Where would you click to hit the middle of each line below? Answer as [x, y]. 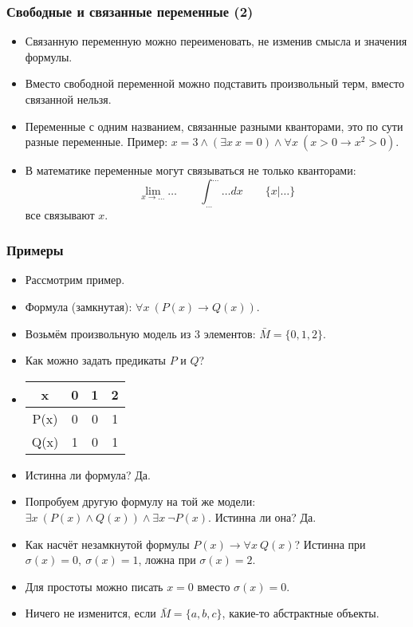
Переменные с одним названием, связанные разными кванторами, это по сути [214, 126]
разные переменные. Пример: [96, 142]
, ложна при [167, 560]
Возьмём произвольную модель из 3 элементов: [140, 333]
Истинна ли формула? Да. [88, 474]
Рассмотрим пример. [75, 280]
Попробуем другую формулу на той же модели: [140, 501]
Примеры [35, 250]
